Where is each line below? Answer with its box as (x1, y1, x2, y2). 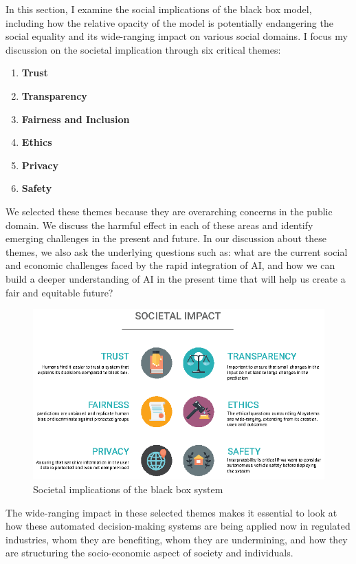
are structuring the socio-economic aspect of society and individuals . (5, 545, 293, 560)
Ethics (21, 135, 52, 149)
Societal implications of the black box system (33, 481, 223, 496)
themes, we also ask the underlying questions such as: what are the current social (5, 244, 348, 259)
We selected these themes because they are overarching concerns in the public (5, 204, 333, 218)
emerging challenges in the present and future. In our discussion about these (5, 231, 326, 246)
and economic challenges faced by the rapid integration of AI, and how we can (5, 258, 335, 272)
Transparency (21, 88, 87, 102)
